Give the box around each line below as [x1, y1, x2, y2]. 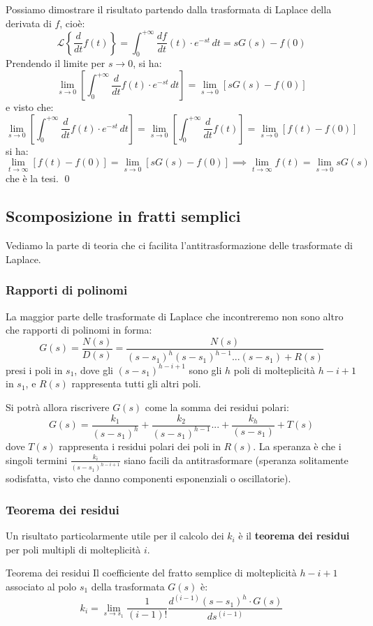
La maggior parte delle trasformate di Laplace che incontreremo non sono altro [6, 308, 344, 323]
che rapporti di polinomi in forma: [6, 322, 152, 337]
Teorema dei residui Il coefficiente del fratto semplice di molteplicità [6, 565, 297, 580]
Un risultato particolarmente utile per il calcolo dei [6, 528, 224, 543]
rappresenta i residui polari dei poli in [59, 438, 221, 453]
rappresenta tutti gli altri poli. [71, 376, 201, 391]
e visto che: [6, 100, 54, 114]
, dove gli [74, 362, 113, 377]
